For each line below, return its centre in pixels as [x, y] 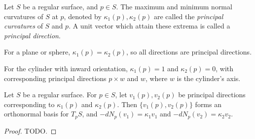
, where [156, 78]
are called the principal [188, 16]
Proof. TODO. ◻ [30, 130]
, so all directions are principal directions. [189, 52]
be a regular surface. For [60, 95]
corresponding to [29, 104]
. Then [127, 104]
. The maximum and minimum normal [174, 6]
